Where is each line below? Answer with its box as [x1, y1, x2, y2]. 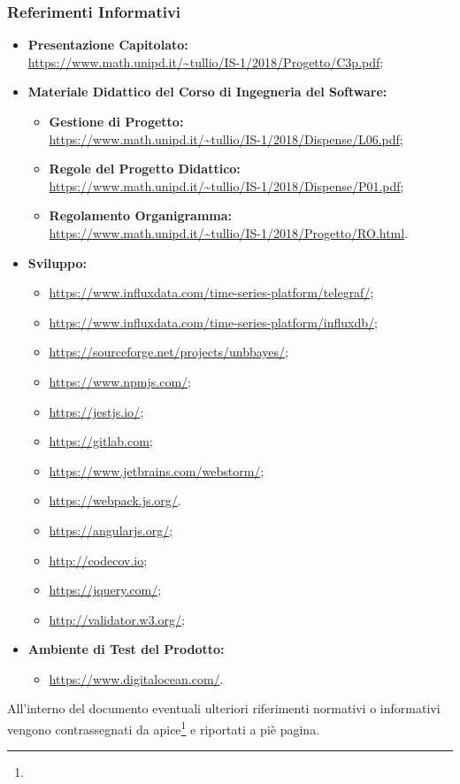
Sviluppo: [27, 253, 87, 272]
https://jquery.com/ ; [49, 580, 162, 599]
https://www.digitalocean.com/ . [49, 669, 224, 688]
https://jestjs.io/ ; [49, 402, 144, 420]
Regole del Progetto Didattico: [49, 159, 241, 178]
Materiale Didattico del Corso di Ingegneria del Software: [27, 82, 387, 101]
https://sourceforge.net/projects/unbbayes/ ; [49, 342, 288, 361]
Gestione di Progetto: [49, 112, 184, 130]
